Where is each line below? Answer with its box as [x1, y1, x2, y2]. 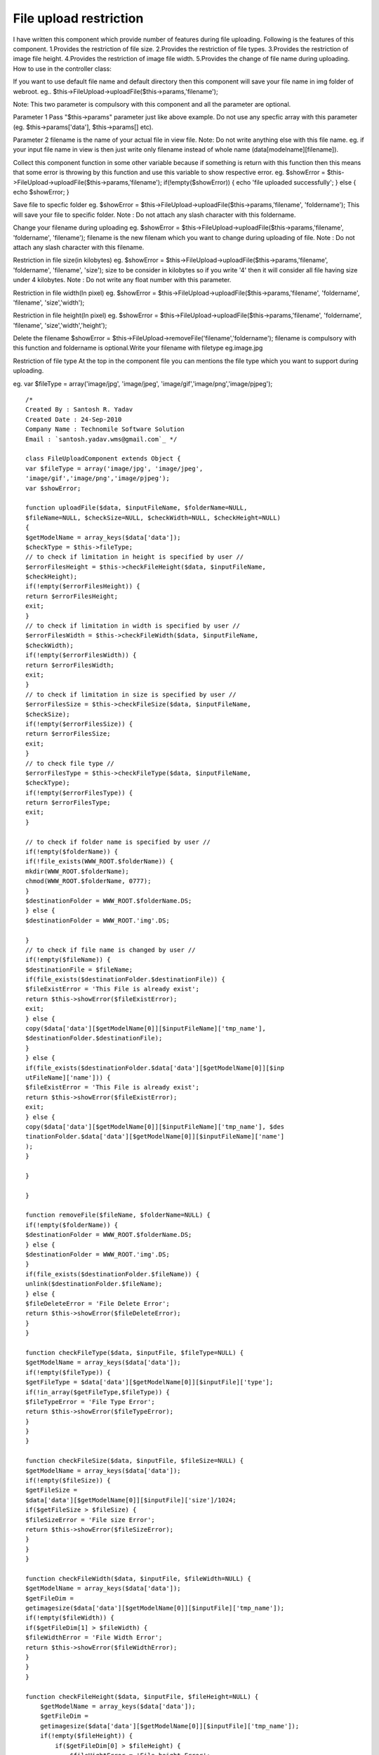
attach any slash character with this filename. [13, 243, 145, 251]
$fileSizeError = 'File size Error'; [25, 1516, 156, 1523]
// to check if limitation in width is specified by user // [25, 622, 240, 630]
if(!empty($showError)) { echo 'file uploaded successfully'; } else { [164, 178, 357, 186]
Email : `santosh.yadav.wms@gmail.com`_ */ [25, 435, 178, 443]
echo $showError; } [13, 188, 69, 197]
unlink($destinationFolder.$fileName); [25, 1280, 163, 1288]
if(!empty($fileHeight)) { [39, 1732, 133, 1740]
